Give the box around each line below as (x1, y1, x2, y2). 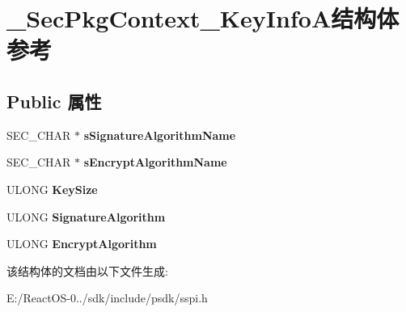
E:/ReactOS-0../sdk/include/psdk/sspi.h (6, 289, 208, 306)
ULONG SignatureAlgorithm (6, 208, 166, 225)
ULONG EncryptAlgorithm (6, 235, 157, 252)
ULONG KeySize (6, 180, 98, 197)
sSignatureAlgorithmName (83, 126, 236, 143)
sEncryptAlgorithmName (83, 154, 227, 171)
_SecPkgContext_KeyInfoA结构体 (6, 2, 400, 35)
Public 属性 (6, 88, 102, 113)
